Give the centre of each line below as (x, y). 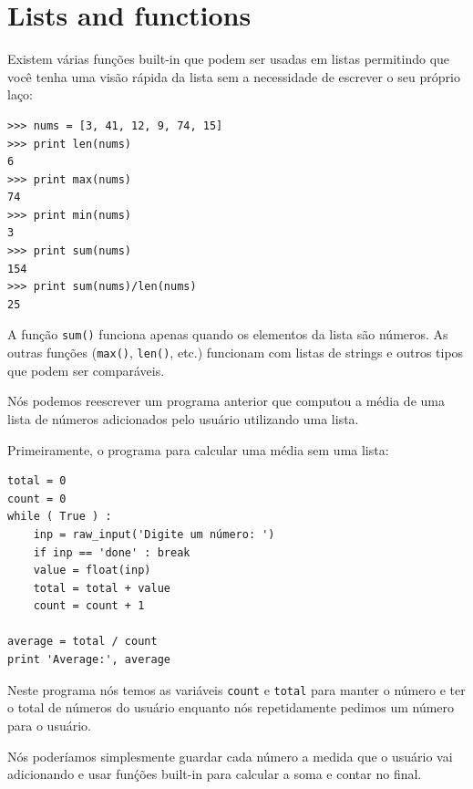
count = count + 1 (89, 606)
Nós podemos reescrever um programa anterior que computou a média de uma (226, 401)
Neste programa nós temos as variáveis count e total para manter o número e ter (236, 689)
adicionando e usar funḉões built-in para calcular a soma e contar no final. (215, 774)
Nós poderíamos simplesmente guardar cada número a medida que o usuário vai (230, 756)
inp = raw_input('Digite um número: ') (154, 534)
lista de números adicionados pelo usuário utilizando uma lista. (183, 418)
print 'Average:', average (89, 660)
